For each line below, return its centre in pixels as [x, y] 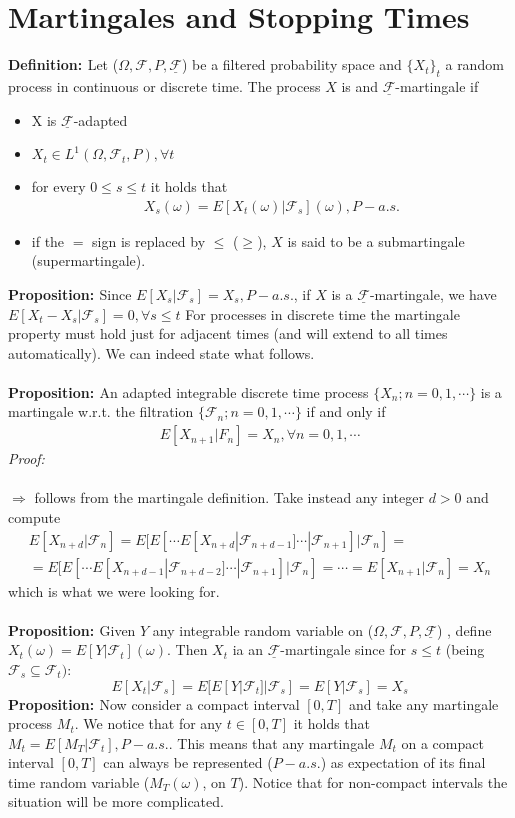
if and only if [346, 411]
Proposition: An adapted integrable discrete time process [188, 391]
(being [465, 649]
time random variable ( [79, 781]
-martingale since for [343, 649]
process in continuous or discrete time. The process [164, 85]
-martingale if [437, 85]
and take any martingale [423, 703]
